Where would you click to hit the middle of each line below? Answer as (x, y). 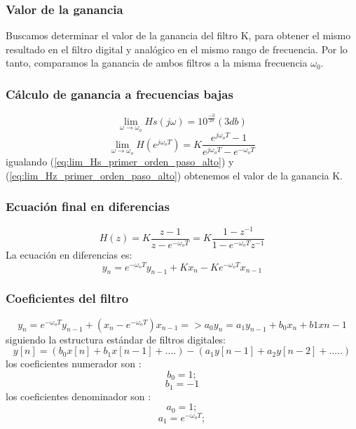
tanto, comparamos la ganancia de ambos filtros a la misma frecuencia (157, 63)
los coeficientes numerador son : (74, 363)
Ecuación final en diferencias (88, 206)
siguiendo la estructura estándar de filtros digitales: (116, 339)
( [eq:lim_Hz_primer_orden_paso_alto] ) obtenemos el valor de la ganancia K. (174, 175)
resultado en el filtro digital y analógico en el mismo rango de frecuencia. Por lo (177, 49)
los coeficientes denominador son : (78, 396)
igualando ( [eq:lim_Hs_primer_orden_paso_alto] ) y (120, 162)
